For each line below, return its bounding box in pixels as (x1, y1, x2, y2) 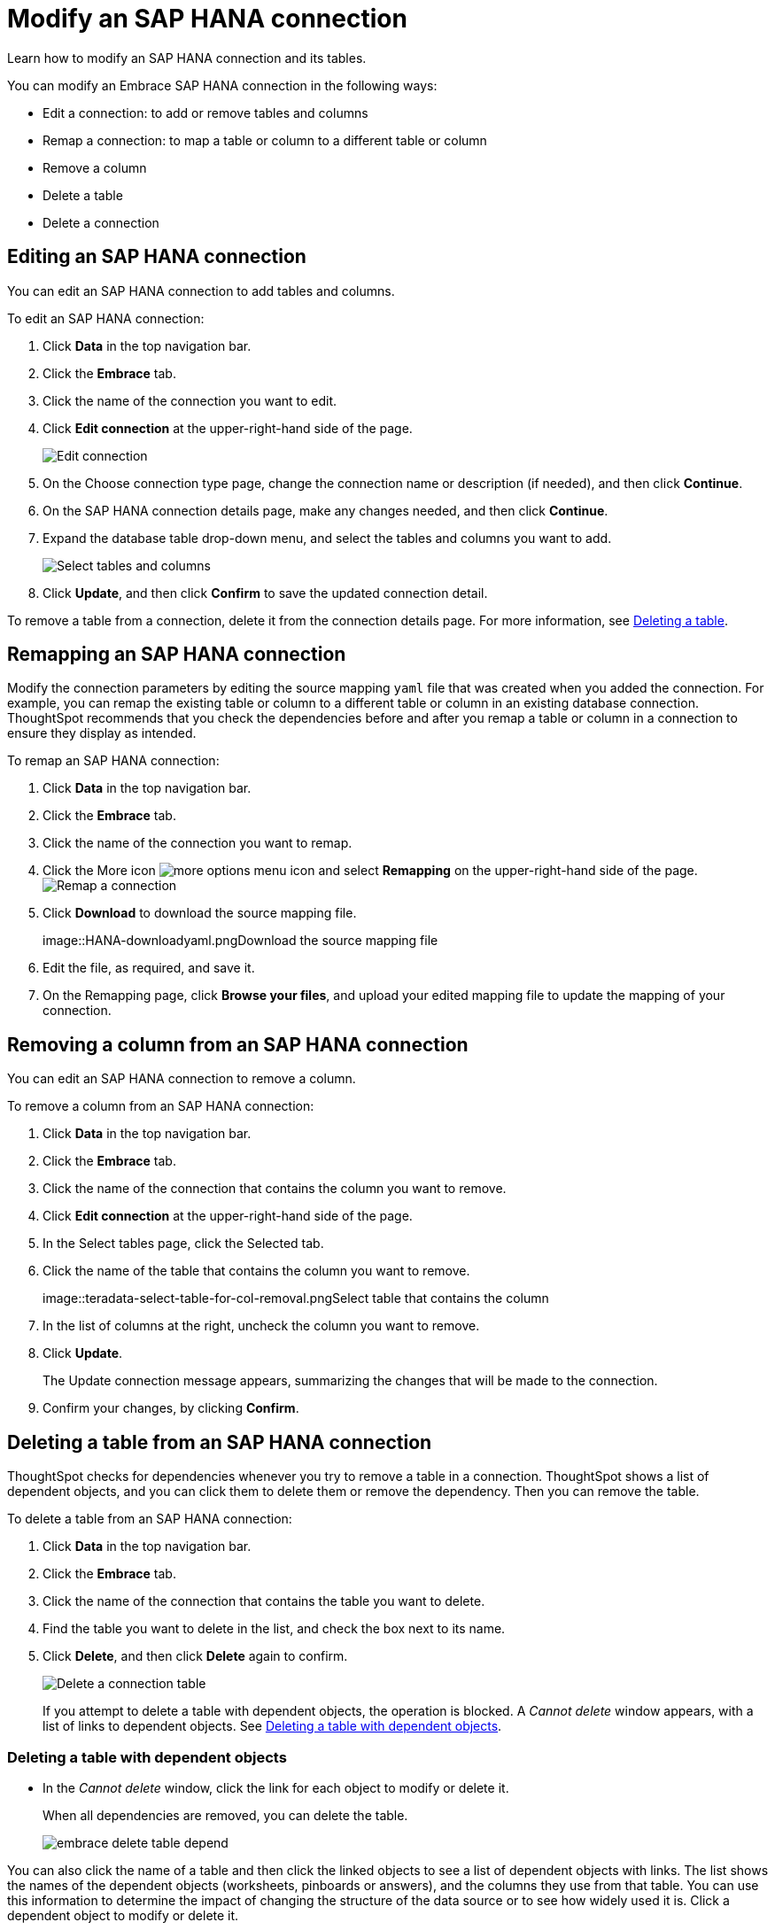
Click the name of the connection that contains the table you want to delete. (43, 1593, 485, 1609)
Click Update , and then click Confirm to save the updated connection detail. (43, 585, 488, 601)
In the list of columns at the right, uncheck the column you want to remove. (43, 1318, 480, 1334)
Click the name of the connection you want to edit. (43, 392, 337, 408)
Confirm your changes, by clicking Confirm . (43, 1400, 299, 1416)
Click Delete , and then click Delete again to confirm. (43, 1648, 348, 1664)
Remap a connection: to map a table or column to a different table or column (43, 132, 487, 148)
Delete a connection (43, 214, 159, 230)
